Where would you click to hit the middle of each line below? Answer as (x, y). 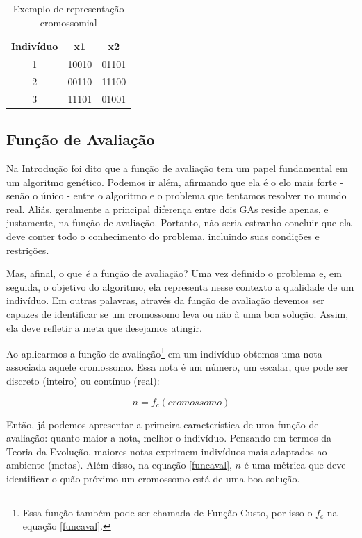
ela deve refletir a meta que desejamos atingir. (104, 327)
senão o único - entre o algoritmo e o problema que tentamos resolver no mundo (176, 195)
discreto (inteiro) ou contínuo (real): (83, 380)
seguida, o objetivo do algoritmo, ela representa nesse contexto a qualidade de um (180, 286)
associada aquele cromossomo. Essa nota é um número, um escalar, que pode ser (178, 367)
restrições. (28, 250)
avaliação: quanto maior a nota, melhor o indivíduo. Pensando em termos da (169, 438)
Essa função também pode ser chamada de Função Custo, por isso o (167, 512)
